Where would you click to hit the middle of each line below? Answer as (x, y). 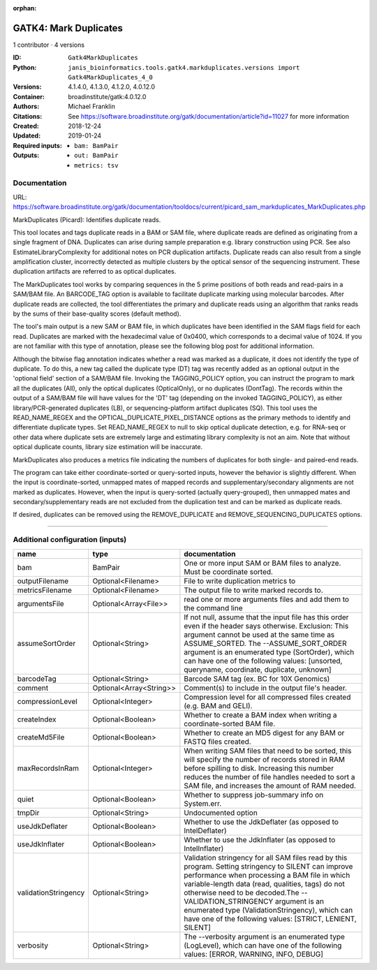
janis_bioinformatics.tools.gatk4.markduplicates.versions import (184, 67)
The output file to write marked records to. (253, 590)
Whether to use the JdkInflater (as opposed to (260, 839)
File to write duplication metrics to (240, 581)
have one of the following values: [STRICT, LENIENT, (271, 918)
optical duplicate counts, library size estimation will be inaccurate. (108, 447)
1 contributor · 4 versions (49, 45)
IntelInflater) (204, 848)
